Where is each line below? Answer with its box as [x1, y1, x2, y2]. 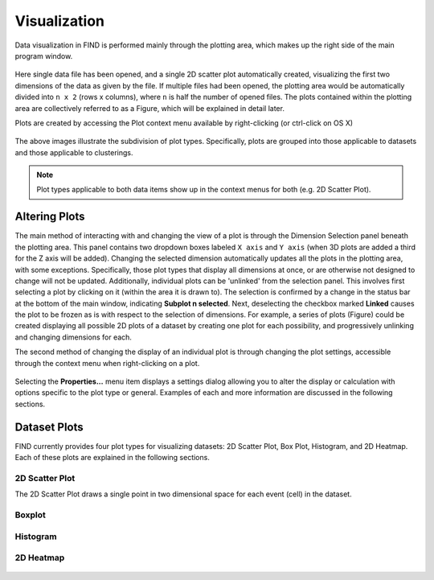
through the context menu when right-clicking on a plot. [14, 358, 200, 368]
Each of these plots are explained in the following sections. [14, 453, 211, 463]
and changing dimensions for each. [14, 332, 133, 342]
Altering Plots [14, 210, 85, 224]
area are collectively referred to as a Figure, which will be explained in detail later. [14, 103, 285, 113]
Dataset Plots [14, 420, 84, 434]
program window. [14, 51, 73, 60]
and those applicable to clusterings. [14, 147, 133, 157]
